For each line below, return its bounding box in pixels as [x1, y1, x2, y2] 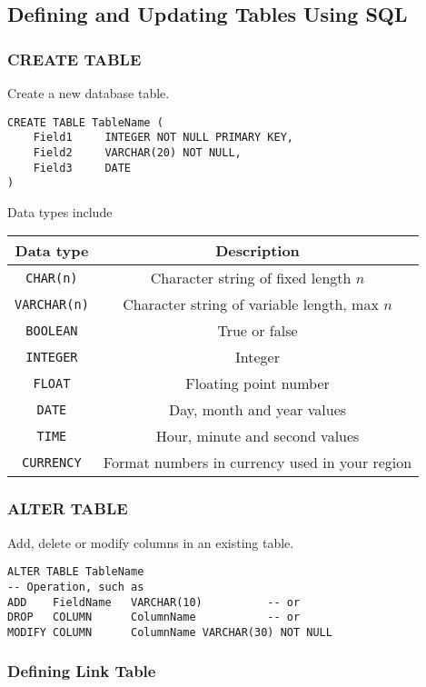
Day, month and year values [169, 399, 347, 421]
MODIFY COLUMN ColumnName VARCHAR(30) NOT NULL [7, 625, 332, 639]
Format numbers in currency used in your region [103, 452, 412, 473]
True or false [217, 320, 298, 342]
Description [215, 240, 300, 262]
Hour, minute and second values [155, 425, 360, 447]
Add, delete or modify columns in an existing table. [7, 533, 294, 552]
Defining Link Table [7, 660, 156, 682]
